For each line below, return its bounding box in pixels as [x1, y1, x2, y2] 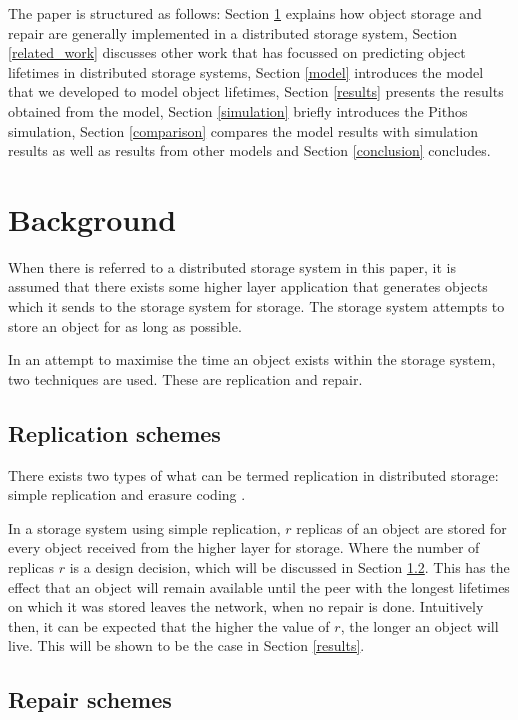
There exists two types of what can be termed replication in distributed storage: [8, 464, 499, 485]
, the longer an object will [340, 615, 499, 636]
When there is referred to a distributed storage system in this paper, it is [8, 256, 457, 277]
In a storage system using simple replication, [8, 517, 281, 538]
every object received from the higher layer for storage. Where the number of [8, 537, 480, 558]
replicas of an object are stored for [296, 517, 507, 538]
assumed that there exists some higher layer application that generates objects [8, 276, 488, 297]
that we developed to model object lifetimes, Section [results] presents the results [8, 81, 504, 102]
